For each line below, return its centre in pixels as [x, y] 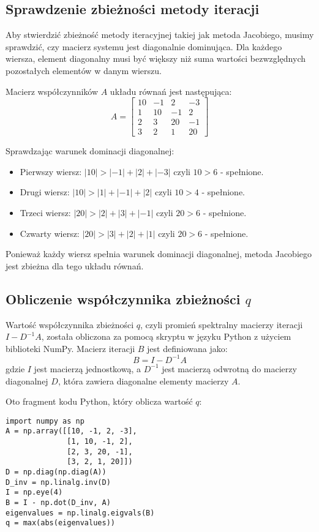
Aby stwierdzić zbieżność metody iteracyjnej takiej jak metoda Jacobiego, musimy [160, 35]
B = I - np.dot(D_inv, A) [58, 502]
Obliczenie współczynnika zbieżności [123, 298]
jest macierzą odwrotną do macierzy [229, 368]
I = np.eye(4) [34, 493]
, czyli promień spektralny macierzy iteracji [222, 324]
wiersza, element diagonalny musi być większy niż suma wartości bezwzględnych [156, 58]
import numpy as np [45, 421]
